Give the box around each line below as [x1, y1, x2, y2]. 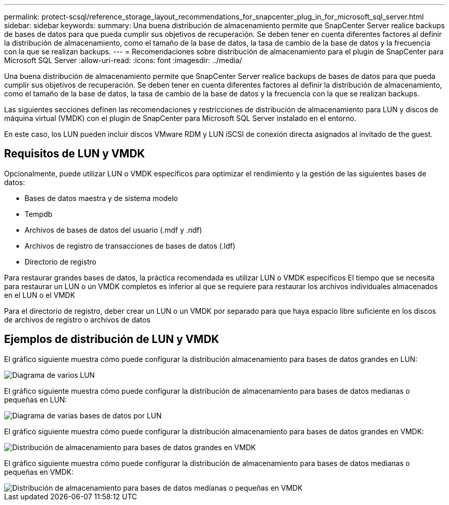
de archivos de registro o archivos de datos [4, 315, 151, 324]
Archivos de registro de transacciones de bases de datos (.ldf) [25, 241, 236, 250]
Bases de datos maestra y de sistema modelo [25, 193, 178, 203]
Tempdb [25, 209, 53, 218]
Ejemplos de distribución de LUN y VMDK [4, 333, 219, 346]
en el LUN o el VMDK [4, 290, 75, 299]
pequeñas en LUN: [4, 395, 67, 404]
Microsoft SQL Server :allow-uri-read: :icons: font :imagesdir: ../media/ [4, 56, 242, 65]
